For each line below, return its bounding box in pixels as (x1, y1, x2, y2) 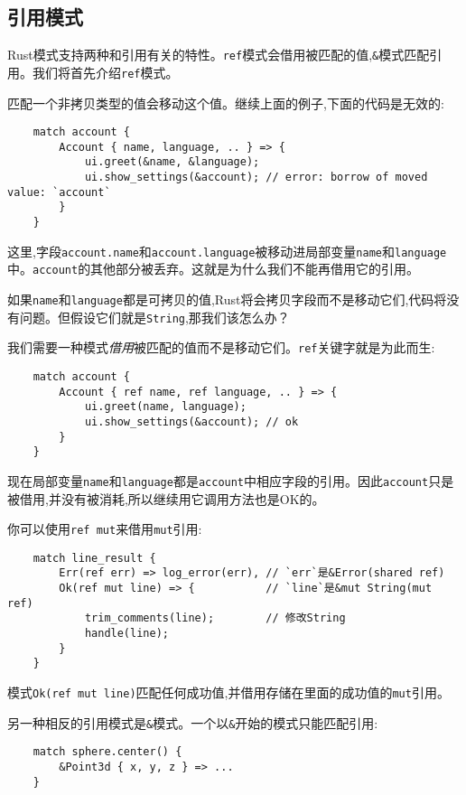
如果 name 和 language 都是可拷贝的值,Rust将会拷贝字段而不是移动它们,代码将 (7, 290, 447, 309)
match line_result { (33, 551, 156, 565)
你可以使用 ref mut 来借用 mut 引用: (7, 519, 202, 538)
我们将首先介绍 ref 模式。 (32, 62, 179, 81)
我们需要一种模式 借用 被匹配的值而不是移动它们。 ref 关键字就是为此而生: (7, 338, 435, 357)
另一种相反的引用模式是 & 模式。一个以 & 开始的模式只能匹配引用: (7, 713, 378, 732)
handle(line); (84, 627, 169, 641)
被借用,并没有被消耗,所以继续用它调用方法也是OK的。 (7, 489, 325, 508)
